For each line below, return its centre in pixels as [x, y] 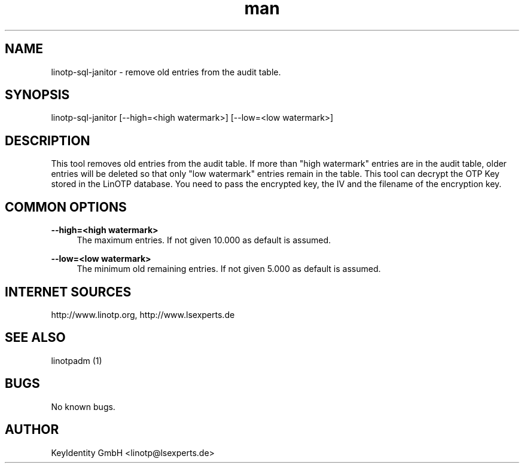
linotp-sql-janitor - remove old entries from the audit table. [166, 72]
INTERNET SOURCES [68, 292]
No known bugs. [83, 406]
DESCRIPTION [48, 140]
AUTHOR [32, 430]
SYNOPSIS [37, 95]
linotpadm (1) [77, 360]
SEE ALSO [35, 338]
